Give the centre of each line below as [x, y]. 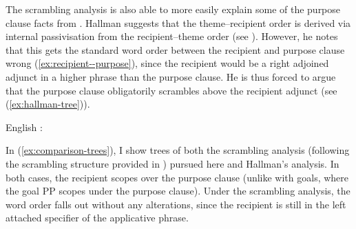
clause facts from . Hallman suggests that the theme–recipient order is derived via [178, 22]
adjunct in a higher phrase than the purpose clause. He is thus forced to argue [171, 76]
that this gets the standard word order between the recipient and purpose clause [175, 49]
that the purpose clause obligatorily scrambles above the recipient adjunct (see [171, 90]
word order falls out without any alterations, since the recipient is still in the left [176, 204]
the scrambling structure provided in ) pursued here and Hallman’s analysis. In [172, 163]
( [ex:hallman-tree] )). [48, 104]
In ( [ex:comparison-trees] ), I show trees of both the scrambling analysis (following [178, 150]
